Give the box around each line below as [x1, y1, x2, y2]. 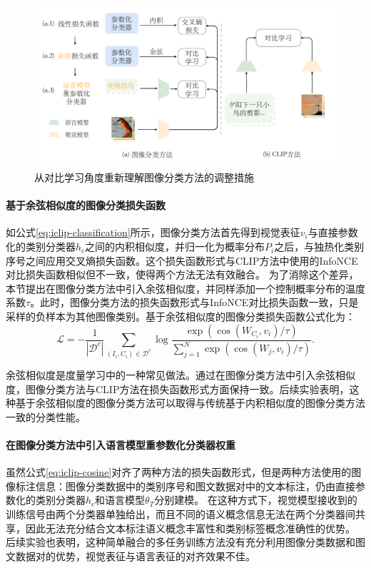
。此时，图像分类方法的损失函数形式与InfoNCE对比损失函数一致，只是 [30, 295, 359, 310]
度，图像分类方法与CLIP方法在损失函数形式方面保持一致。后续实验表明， [6, 381, 350, 396]
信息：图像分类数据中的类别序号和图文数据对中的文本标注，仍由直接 [35, 478, 355, 493]
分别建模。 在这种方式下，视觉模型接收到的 [154, 492, 357, 507]
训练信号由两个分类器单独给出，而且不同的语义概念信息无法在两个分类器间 [6, 506, 355, 521]
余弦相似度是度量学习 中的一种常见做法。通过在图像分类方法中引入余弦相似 [6, 367, 355, 382]
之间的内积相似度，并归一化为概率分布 [85, 239, 265, 254]
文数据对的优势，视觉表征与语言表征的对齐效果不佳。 [6, 548, 255, 563]
